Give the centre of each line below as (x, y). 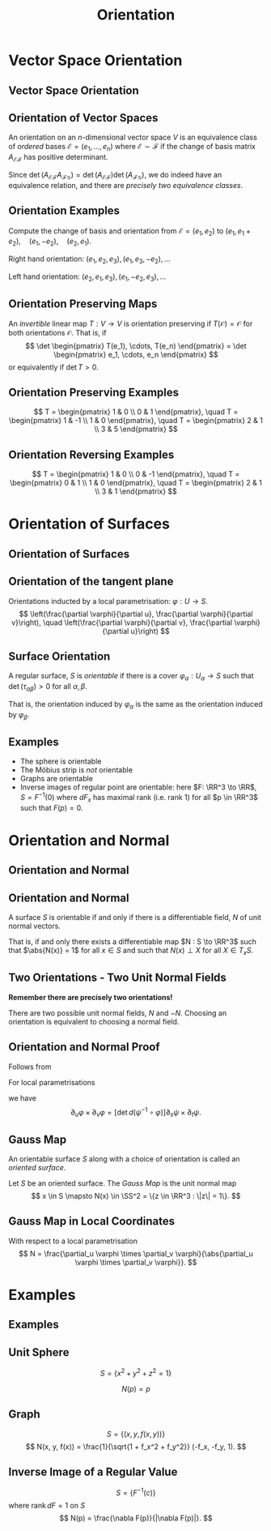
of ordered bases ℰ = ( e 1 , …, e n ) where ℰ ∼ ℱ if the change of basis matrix (132, 148)
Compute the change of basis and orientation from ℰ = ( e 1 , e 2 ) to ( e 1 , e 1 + (129, 231)
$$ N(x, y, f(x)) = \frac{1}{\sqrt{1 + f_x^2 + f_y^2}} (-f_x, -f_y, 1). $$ (136, 1446)
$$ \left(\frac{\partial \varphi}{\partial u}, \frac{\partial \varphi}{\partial (136, 614)
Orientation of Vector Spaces (83, 118)
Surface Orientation (59, 656)
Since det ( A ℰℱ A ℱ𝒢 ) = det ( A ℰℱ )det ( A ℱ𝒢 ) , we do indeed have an (115, 175)
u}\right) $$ (150, 631)
